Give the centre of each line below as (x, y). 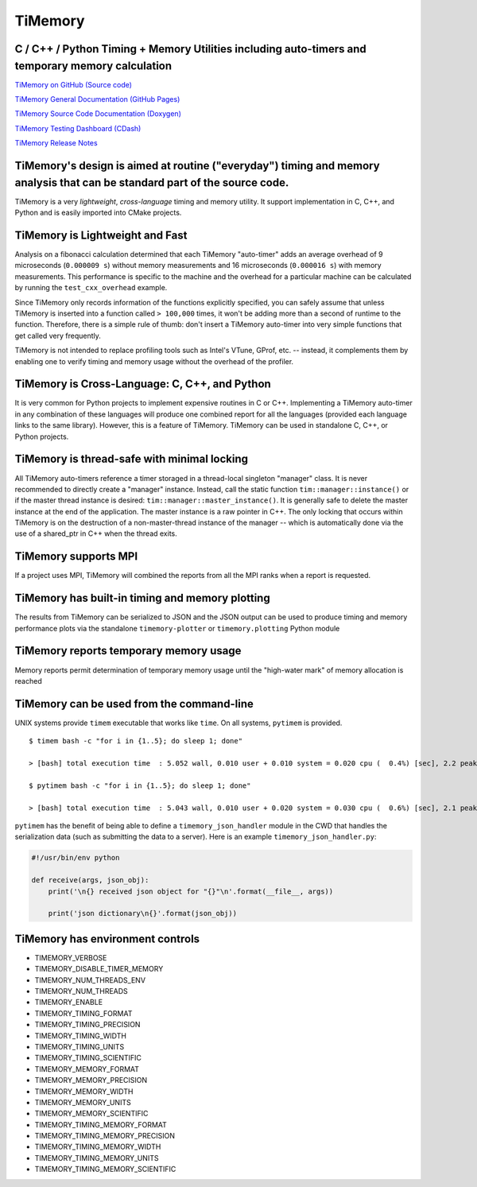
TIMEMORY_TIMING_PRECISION (87, 1025)
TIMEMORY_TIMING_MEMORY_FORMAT (101, 1124)
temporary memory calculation (93, 66)
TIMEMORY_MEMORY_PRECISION (91, 1080)
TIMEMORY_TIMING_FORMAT (83, 1013)
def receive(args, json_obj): (90, 880)
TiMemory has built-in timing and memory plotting (142, 598)
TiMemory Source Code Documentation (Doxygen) (98, 114)
